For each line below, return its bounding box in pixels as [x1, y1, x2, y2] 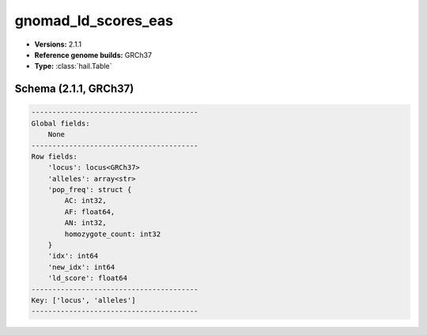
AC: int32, [64, 196, 107, 205]
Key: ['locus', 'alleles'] [31, 295, 136, 304]
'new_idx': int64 [47, 262, 115, 272]
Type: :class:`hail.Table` [34, 62, 112, 71]
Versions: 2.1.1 [34, 40, 82, 49]
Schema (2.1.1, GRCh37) [14, 82, 134, 96]
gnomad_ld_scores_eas [14, 12, 174, 29]
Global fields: [31, 119, 90, 128]
